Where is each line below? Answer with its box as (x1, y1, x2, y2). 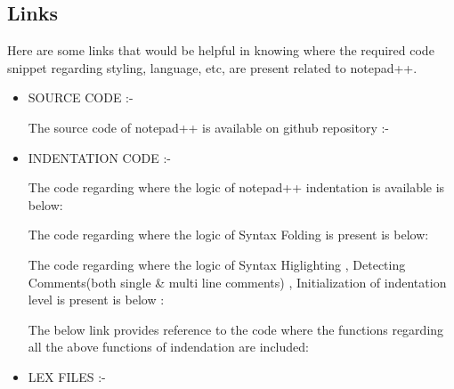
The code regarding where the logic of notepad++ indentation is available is (28, 178, 445, 197)
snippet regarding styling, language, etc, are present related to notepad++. (7, 58, 418, 77)
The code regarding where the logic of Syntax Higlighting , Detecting (28, 255, 406, 273)
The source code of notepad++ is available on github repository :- (28, 118, 389, 136)
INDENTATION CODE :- (28, 148, 172, 166)
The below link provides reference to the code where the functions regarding (28, 320, 444, 338)
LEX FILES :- (28, 367, 106, 385)
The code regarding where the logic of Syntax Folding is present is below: (28, 225, 429, 244)
